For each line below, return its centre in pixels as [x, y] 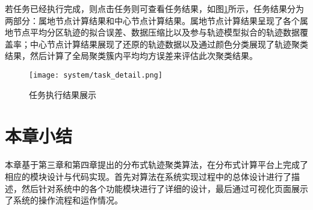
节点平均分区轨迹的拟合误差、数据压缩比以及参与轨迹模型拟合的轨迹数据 [156, 32]
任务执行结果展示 [63, 94]
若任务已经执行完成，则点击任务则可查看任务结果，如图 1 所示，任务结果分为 [154, 8]
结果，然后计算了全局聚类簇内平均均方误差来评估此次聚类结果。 [131, 56]
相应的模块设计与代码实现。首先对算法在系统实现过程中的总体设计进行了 [148, 176]
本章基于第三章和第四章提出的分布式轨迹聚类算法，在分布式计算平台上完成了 [156, 165]
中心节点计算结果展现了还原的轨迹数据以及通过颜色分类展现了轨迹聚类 [169, 44]
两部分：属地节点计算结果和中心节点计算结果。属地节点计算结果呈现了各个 [152, 20]
